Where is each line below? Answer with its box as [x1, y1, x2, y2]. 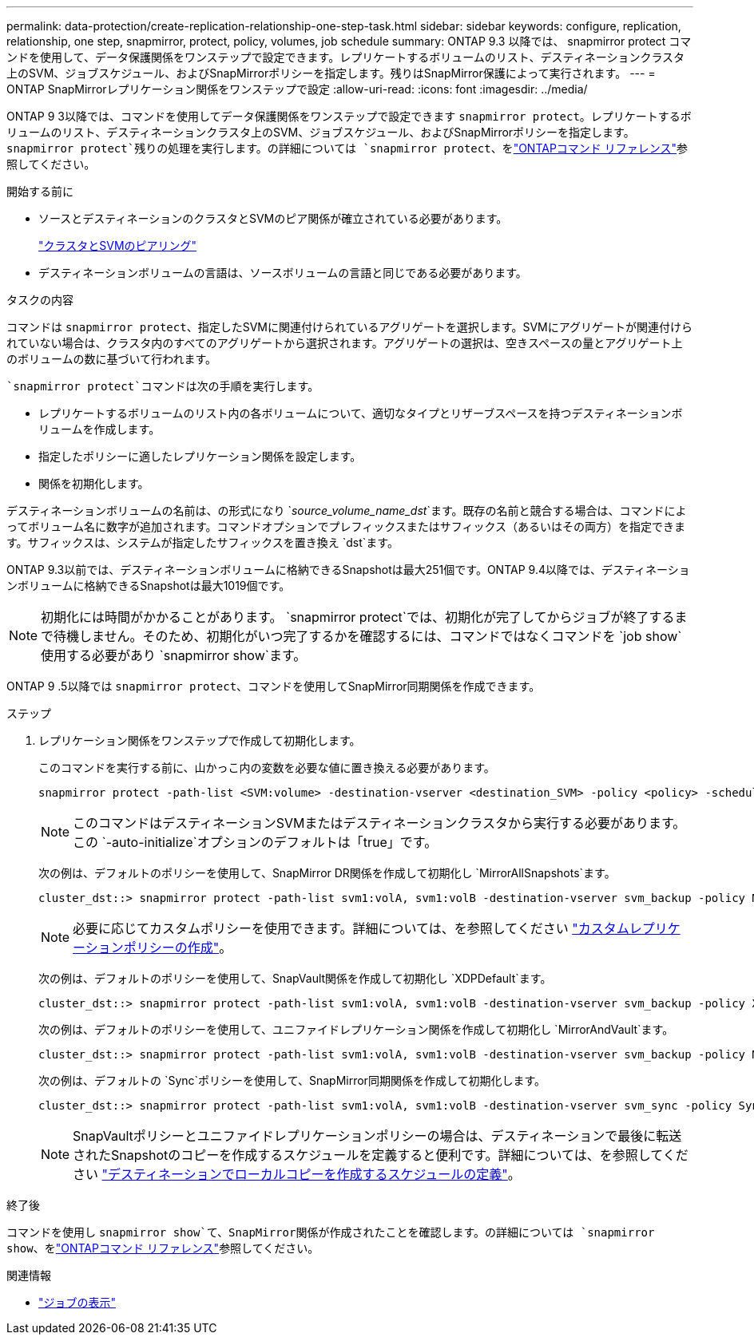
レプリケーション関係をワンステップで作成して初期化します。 [38, 734, 361, 747]
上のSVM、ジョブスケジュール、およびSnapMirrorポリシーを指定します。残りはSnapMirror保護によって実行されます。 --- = [6, 66, 656, 80]
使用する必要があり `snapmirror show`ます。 [41, 647, 307, 663]
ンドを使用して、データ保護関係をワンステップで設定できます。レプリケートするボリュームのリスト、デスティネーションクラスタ [6, 50, 685, 64]
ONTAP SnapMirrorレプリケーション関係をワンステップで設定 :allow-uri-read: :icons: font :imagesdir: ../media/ [6, 82, 588, 96]
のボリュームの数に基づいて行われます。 [6, 352, 217, 366]
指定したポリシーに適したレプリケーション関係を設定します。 [38, 449, 362, 463]
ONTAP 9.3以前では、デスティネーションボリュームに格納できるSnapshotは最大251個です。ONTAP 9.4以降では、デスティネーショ [6, 563, 690, 576]
